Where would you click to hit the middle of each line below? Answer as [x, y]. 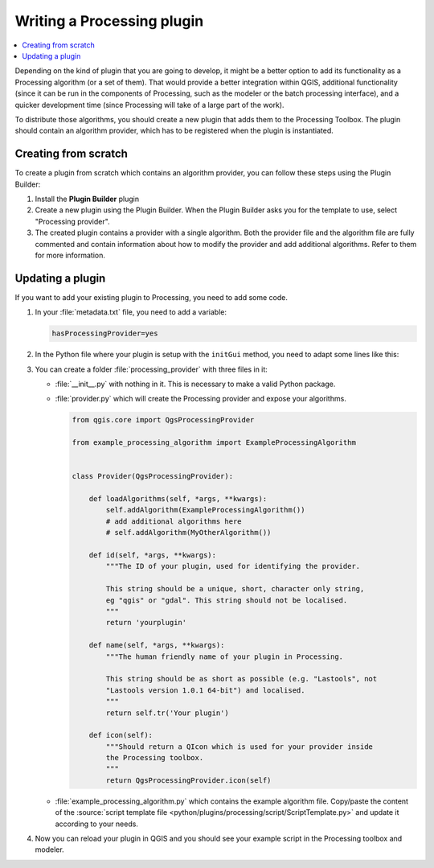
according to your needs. [96, 824]
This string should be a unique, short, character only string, [235, 589]
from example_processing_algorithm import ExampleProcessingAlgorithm [214, 443]
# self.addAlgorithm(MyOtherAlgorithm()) [188, 533]
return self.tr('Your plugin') [167, 713]
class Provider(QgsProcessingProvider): [152, 476]
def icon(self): [121, 735]
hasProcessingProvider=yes [105, 333]
